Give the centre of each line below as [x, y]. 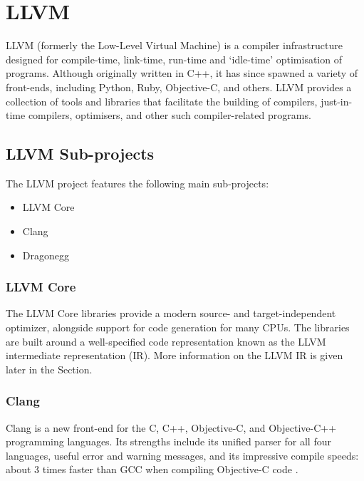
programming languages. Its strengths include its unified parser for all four [168, 441]
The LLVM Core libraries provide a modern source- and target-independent [171, 313]
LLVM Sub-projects [80, 154]
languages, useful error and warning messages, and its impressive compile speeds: [182, 455]
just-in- [337, 101]
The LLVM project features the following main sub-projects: [137, 183]
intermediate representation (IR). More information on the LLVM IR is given [175, 355]
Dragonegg [46, 255]
